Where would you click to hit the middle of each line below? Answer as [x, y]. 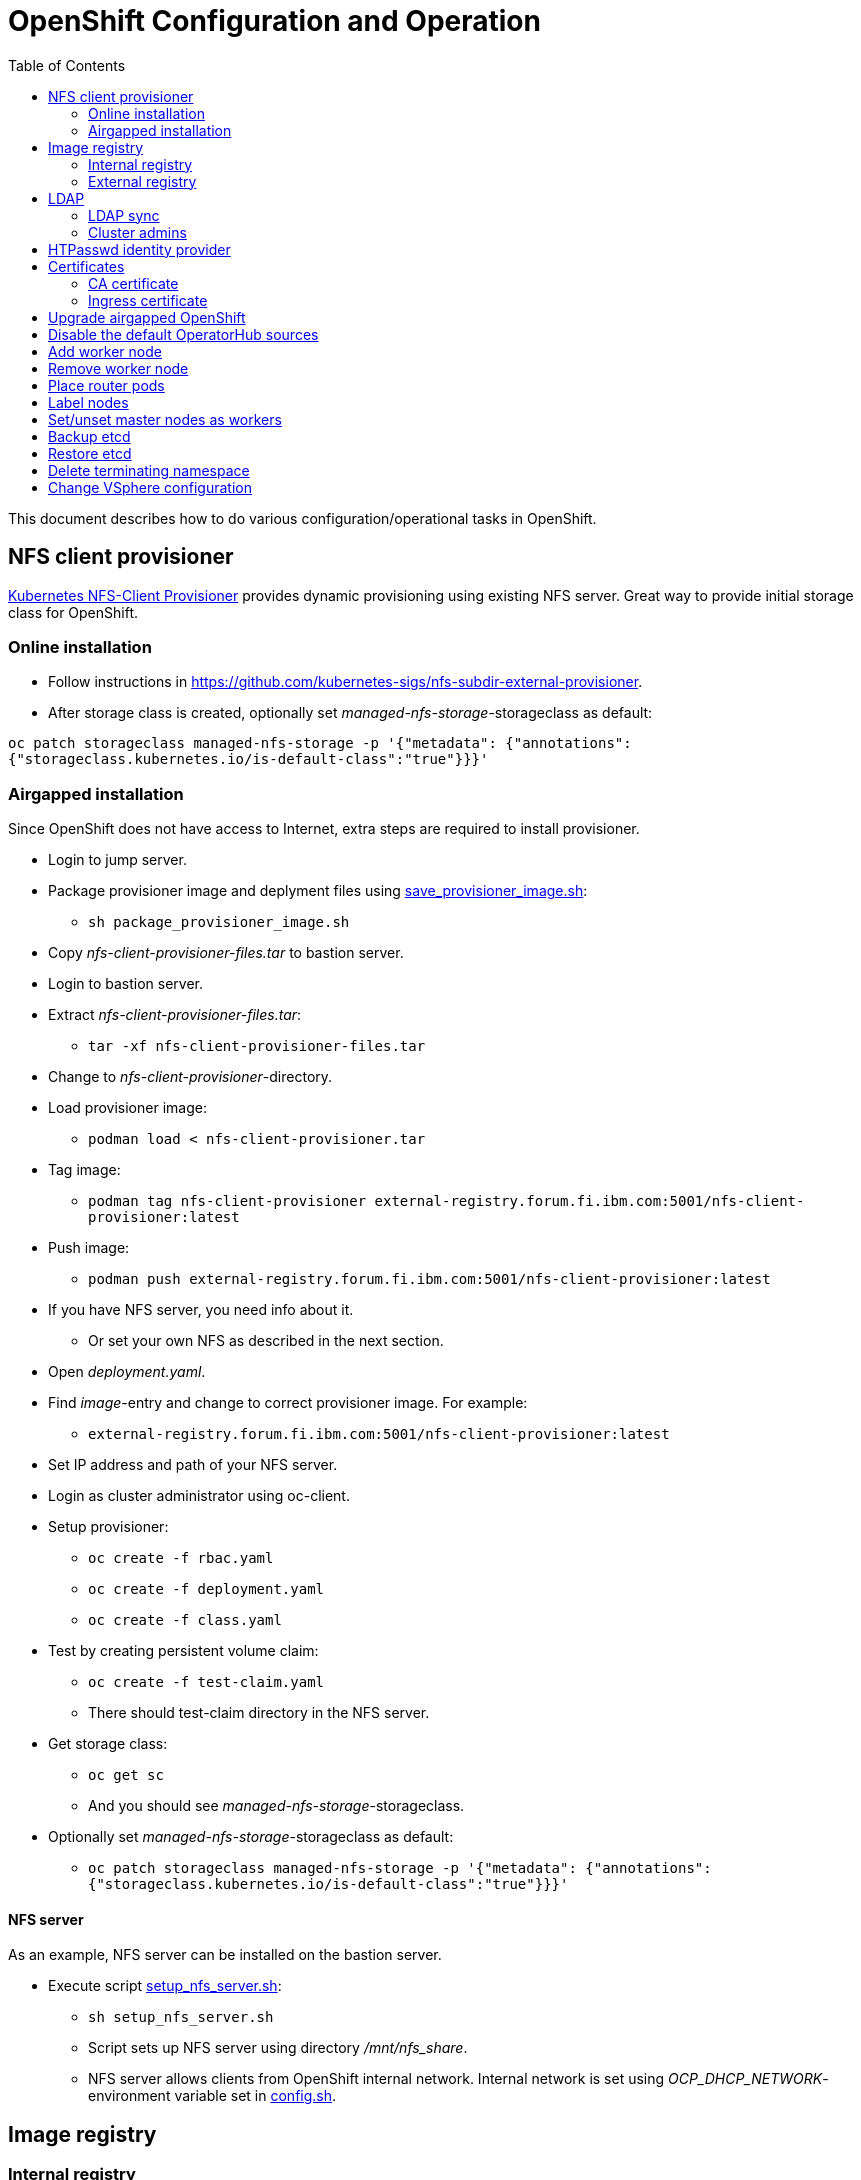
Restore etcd [90, 453]
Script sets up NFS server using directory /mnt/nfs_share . [278, 2048]
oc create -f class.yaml [185, 1620]
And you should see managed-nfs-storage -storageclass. [276, 1806]
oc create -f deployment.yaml [206, 1589]
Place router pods [106, 385]
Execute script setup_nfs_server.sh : [165, 1986]
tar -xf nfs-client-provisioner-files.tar [257, 1046]
